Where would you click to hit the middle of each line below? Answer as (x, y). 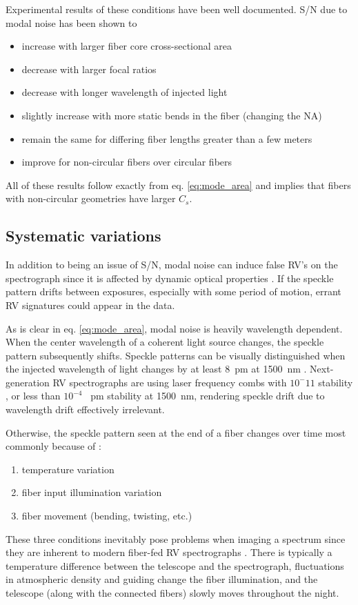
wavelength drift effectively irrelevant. (85, 409)
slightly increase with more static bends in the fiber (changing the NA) (172, 115)
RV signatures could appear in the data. (90, 305)
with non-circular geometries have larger (91, 198)
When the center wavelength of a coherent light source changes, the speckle (165, 342)
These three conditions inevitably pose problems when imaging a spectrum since (176, 538)
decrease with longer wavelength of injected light (125, 92)
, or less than (33, 396)
